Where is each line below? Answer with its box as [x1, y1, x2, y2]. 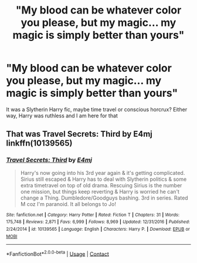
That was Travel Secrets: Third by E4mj [6, 129, 152, 139]
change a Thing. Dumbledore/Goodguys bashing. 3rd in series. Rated [20, 194, 189, 201]
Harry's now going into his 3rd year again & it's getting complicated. [20, 169, 185, 176]
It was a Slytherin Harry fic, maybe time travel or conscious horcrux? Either [6, 106, 188, 113]
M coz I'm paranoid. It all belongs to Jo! [20, 200, 116, 207]
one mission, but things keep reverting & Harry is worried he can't [20, 188, 180, 195]
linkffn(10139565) [6, 139, 73, 149]
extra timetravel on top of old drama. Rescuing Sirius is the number [20, 181, 182, 188]
